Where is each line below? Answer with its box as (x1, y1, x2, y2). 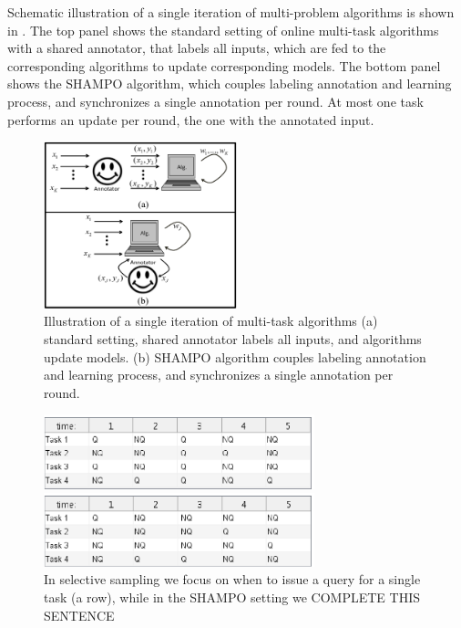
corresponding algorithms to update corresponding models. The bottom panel (7, 56, 441, 75)
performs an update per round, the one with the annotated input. (7, 110, 374, 129)
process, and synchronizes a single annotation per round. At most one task (7, 91, 424, 110)
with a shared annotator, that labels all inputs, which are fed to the (7, 38, 386, 58)
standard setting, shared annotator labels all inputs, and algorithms (44, 329, 422, 348)
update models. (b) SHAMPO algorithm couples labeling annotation (44, 347, 426, 366)
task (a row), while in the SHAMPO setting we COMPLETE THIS (44, 588, 420, 607)
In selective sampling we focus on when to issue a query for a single (44, 570, 421, 589)
